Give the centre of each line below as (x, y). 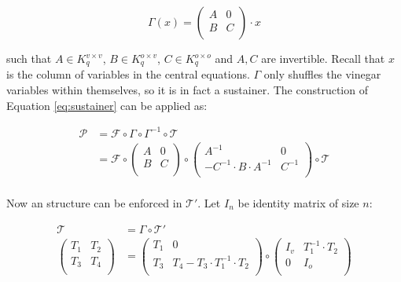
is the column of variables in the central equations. (128, 74)
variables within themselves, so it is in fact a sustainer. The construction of (187, 90)
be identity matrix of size (298, 202)
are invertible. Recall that (323, 58)
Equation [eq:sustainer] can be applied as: (107, 105)
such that (29, 58)
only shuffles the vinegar (322, 74)
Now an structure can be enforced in (94, 202)
